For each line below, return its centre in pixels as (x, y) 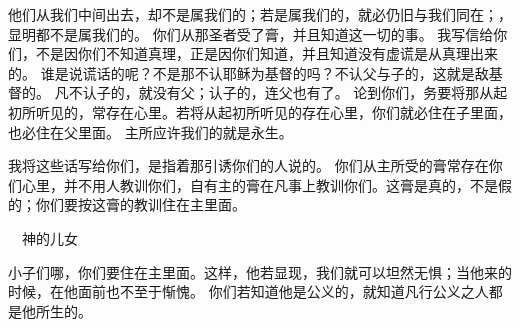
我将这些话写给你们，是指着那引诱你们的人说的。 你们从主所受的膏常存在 (248, 165)
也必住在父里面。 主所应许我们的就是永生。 (150, 131)
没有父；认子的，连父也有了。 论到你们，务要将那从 (323, 92)
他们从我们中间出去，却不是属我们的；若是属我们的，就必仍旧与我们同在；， (260, 14)
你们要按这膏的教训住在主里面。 (140, 204)
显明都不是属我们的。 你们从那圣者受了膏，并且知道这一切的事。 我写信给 (251, 33)
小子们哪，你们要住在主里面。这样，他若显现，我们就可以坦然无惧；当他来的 (260, 271)
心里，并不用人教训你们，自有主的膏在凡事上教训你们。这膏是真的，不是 (259, 184)
